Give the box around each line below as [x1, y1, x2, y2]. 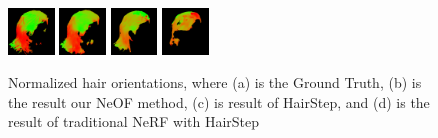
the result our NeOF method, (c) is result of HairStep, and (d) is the [8, 91, 430, 112]
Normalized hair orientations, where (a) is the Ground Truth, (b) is [8, 72, 422, 93]
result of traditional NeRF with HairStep [8, 111, 260, 132]
